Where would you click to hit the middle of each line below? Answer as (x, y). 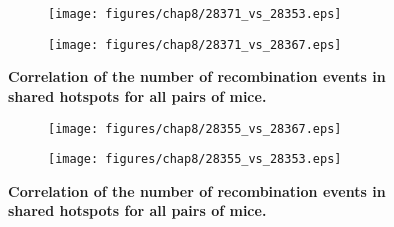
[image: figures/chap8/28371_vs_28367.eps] (195, 44)
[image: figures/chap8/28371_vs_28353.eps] (195, 14)
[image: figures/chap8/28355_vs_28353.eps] (195, 159)
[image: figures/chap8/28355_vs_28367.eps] (195, 128)
